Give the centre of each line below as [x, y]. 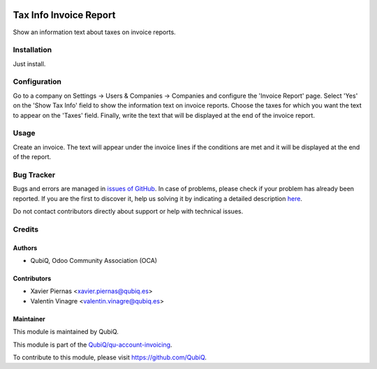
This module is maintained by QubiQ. [66, 332]
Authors [25, 248]
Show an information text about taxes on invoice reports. [94, 32]
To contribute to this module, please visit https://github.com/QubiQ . [110, 357]
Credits [25, 229]
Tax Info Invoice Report [64, 15]
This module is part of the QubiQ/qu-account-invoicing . [93, 345]
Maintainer [29, 319]
